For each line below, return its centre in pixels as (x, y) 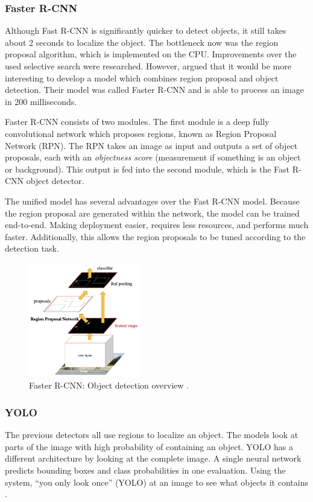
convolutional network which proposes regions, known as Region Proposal (141, 133)
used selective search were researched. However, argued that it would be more (148, 66)
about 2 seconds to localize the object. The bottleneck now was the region (142, 42)
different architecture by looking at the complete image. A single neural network (153, 458)
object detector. (55, 181)
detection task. (32, 248)
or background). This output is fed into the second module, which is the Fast (147, 169)
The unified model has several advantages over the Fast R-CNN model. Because (152, 201)
